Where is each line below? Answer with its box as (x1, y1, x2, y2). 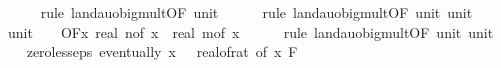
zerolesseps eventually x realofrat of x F (26, 41, 298, 62)
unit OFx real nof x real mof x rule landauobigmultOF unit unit (7, 21, 494, 42)
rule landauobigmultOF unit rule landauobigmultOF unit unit (40, 2, 473, 22)
